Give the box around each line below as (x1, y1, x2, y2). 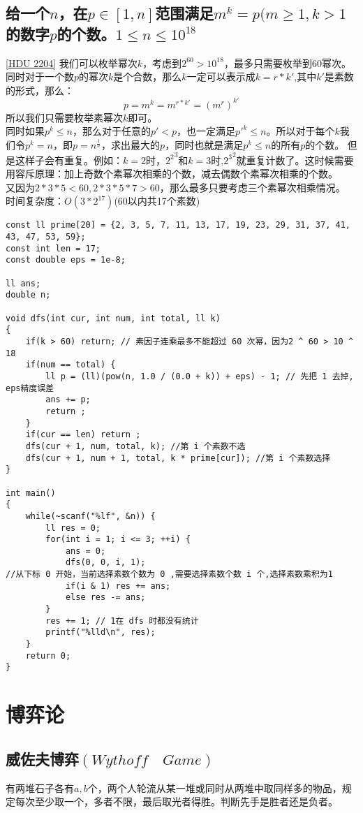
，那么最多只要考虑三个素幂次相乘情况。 (159, 180, 346, 194)
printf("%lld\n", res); (45, 627, 156, 638)
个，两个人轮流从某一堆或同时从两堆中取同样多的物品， (87, 780, 342, 795)
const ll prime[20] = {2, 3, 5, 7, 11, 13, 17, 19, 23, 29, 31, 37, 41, (6, 220, 350, 230)
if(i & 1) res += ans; (65, 580, 171, 591)
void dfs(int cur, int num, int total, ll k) (6, 313, 221, 323)
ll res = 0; (45, 522, 101, 533)
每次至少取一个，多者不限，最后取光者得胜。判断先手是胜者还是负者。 (15, 794, 338, 809)
